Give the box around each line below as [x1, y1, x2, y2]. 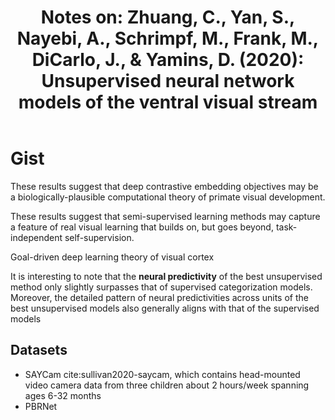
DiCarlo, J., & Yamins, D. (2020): [31, 49, 305, 71]
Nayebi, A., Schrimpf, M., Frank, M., [16, 27, 320, 50]
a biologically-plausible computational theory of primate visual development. [10, 191, 326, 203]
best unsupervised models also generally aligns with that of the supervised [10, 302, 320, 314]
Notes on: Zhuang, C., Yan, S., [40, 6, 296, 29]
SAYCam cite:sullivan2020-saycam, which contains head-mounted [24, 368, 301, 380]
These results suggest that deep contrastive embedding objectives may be [10, 180, 319, 192]
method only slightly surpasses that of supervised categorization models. [10, 281, 313, 293]
